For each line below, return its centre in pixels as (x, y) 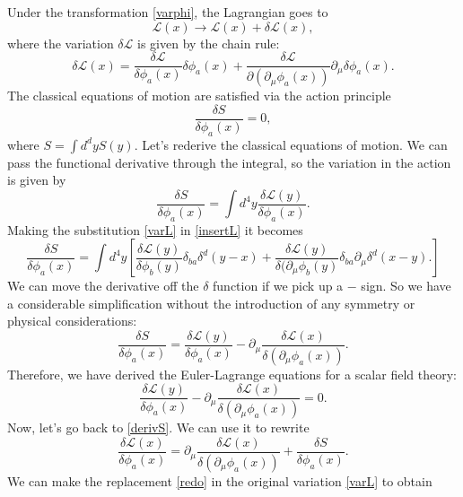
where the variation (61, 43)
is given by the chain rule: (209, 43)
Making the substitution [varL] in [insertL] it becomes (155, 229)
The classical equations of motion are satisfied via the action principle (199, 96)
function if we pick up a (278, 286)
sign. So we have (406, 286)
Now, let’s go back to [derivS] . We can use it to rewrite (158, 427)
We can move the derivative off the (103, 286)
